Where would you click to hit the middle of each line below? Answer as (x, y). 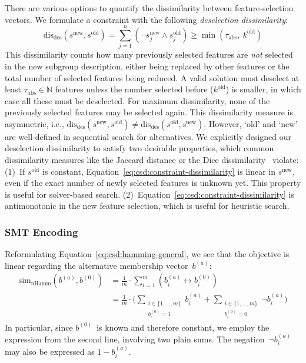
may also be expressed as (50, 352)
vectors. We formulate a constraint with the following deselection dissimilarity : (146, 19)
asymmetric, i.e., (34, 123)
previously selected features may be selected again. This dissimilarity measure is (149, 112)
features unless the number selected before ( (134, 89)
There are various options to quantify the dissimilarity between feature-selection (149, 8)
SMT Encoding (41, 232)
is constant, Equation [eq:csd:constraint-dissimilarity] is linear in (159, 171)
